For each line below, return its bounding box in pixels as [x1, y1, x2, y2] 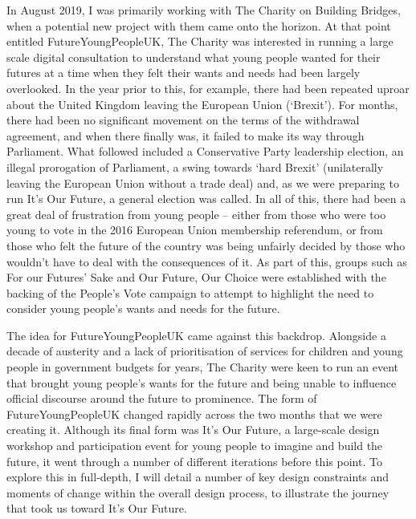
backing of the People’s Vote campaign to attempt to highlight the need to [6, 284, 374, 301]
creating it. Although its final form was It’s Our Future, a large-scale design [6, 421, 380, 438]
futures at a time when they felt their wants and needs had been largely [6, 64, 361, 81]
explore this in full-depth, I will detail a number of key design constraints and [6, 468, 389, 485]
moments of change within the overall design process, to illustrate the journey [6, 484, 389, 501]
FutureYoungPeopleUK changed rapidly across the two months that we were [6, 405, 382, 422]
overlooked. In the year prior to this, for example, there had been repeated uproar [6, 79, 410, 96]
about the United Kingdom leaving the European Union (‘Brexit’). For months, [6, 95, 398, 112]
